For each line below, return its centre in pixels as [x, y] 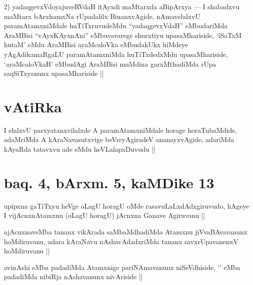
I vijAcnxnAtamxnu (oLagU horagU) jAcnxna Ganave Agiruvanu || [105, 215]
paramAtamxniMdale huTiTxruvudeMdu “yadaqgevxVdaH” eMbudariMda [116, 26]
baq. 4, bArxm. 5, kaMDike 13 [109, 182]
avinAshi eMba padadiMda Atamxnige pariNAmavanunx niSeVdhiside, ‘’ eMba [122, 267]
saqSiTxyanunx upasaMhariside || [54, 73]
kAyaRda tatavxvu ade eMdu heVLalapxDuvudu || [80, 149]
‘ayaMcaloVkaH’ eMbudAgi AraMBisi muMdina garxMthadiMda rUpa [110, 63]
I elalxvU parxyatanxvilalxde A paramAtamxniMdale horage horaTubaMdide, [121, 130]
